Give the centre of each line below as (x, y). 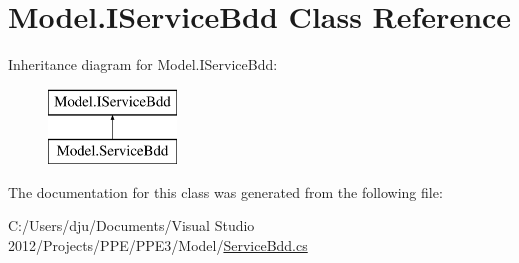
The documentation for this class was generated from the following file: (225, 191)
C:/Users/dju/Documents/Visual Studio (131, 225)
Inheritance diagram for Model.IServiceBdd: (143, 64)
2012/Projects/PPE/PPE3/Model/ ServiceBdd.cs (158, 245)
